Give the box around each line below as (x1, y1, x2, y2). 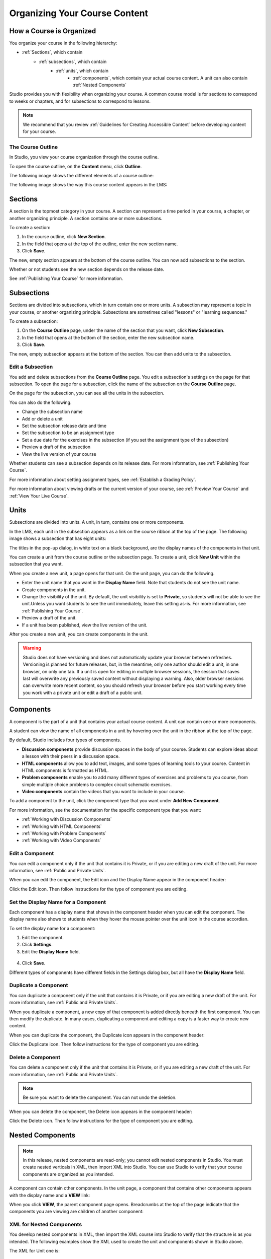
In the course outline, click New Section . (22, 234, 106, 240)
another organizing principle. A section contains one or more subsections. (9, 215, 163, 221)
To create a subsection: (9, 318, 58, 324)
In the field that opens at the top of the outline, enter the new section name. (22, 241, 178, 247)
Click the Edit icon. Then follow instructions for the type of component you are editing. (9, 886, 188, 892)
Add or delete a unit (22, 415, 63, 422)
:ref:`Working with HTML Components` (22, 823, 102, 829)
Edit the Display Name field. (22, 948, 80, 954)
